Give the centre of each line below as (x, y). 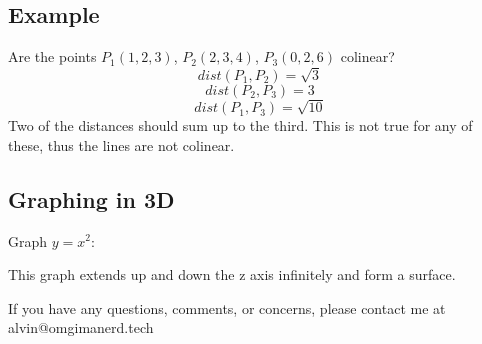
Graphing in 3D (91, 198)
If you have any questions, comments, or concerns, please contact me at (227, 307)
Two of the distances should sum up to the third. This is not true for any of (240, 125)
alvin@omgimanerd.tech (81, 327)
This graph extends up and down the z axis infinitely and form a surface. (232, 274)
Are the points (52, 56)
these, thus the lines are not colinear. (121, 144)
